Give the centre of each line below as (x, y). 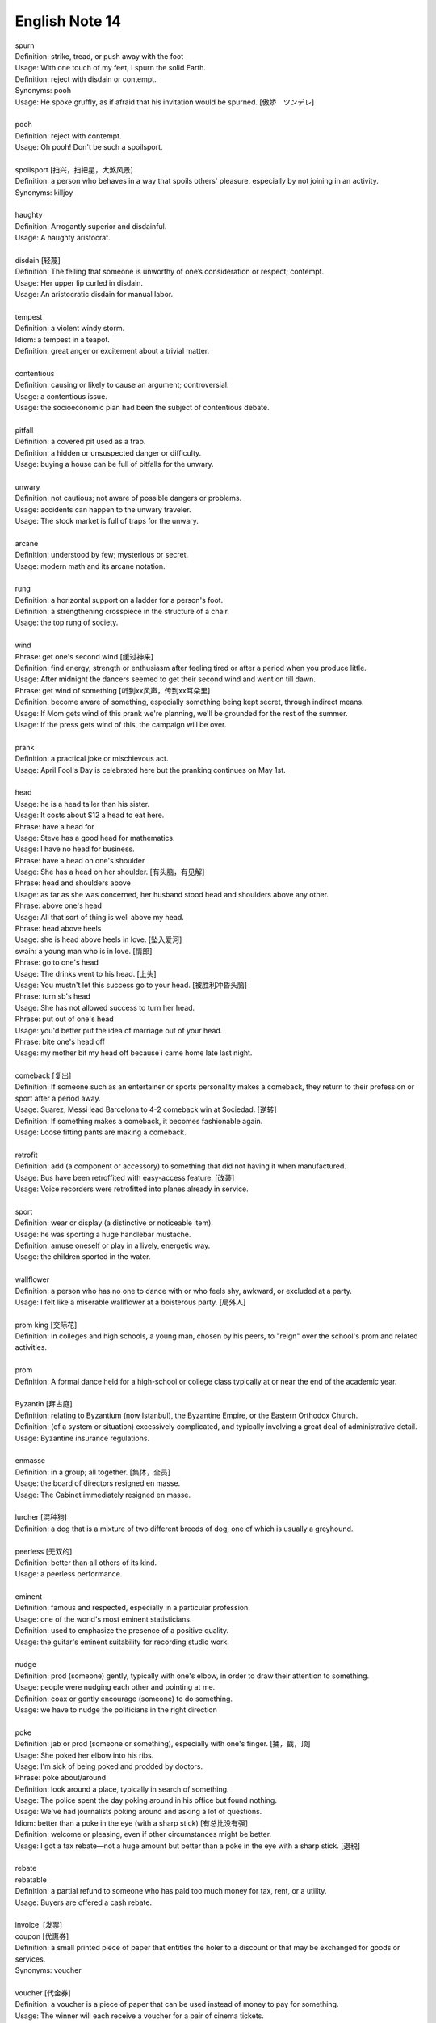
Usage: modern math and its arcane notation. (90, 566)
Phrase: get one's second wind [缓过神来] (84, 656)
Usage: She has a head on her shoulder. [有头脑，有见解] (110, 872)
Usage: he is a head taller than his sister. (82, 804)
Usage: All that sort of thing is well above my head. (100, 917)
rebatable (31, 1879)
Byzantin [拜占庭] (44, 1404)
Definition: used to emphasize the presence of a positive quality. (122, 1631)
